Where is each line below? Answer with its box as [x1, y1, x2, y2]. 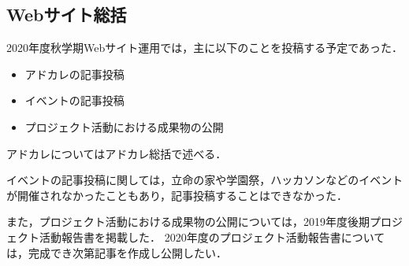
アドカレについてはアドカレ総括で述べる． [6, 145, 227, 161]
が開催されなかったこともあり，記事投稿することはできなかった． [6, 187, 348, 203]
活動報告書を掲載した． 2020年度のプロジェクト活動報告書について [39, 228, 385, 245]
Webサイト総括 [6, 2, 127, 27]
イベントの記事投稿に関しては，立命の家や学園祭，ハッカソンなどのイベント [6, 172, 403, 188]
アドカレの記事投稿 [24, 65, 125, 82]
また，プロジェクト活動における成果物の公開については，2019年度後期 [6, 213, 370, 230]
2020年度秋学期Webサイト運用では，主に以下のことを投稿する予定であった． [6, 39, 403, 56]
